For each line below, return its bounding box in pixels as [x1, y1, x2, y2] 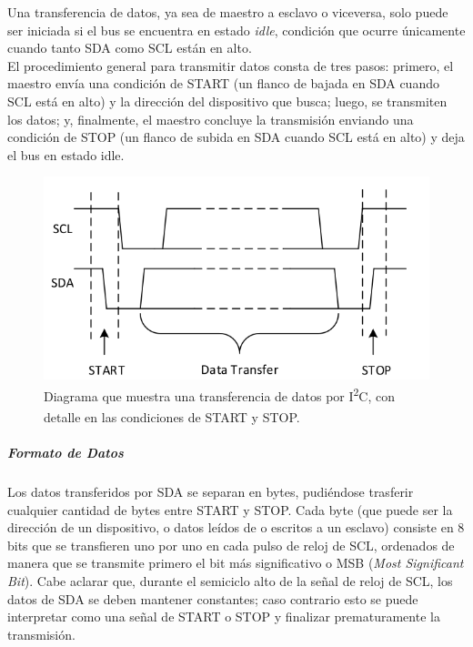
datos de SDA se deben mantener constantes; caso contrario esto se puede [7, 589, 418, 608]
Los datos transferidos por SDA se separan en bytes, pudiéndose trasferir [7, 482, 414, 501]
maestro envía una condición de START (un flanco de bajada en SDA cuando [7, 74, 439, 93]
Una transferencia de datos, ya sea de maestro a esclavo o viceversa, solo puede [7, 3, 448, 21]
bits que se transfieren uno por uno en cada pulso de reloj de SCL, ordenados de [7, 535, 455, 554]
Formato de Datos [7, 443, 124, 462]
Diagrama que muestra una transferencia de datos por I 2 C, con [44, 383, 396, 405]
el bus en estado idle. [7, 145, 125, 164]
